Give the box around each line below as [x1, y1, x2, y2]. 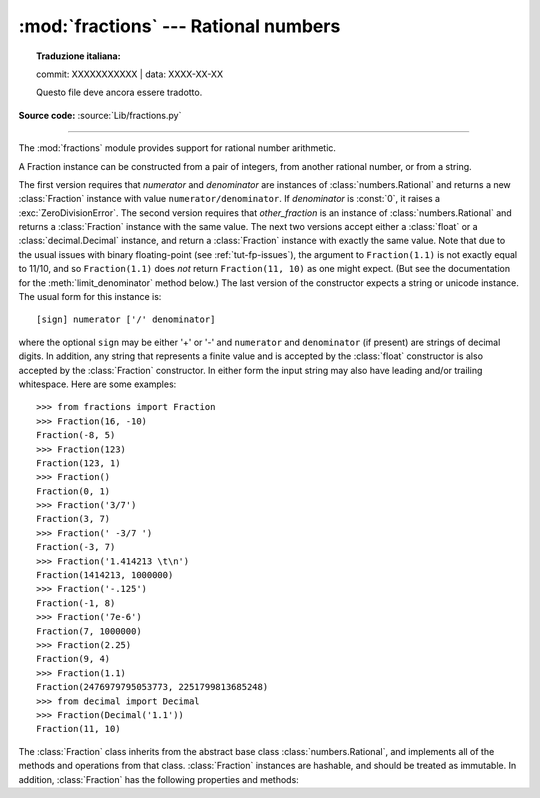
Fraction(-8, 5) [36, 430, 116, 441]
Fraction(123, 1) [36, 457, 121, 469]
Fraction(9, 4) [36, 653, 111, 665]
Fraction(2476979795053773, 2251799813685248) [36, 681, 269, 693]
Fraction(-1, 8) [36, 597, 116, 609]
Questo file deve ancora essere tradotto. [36, 86, 203, 99]
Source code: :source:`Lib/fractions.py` [18, 109, 182, 121]
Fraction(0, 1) [36, 485, 111, 497]
